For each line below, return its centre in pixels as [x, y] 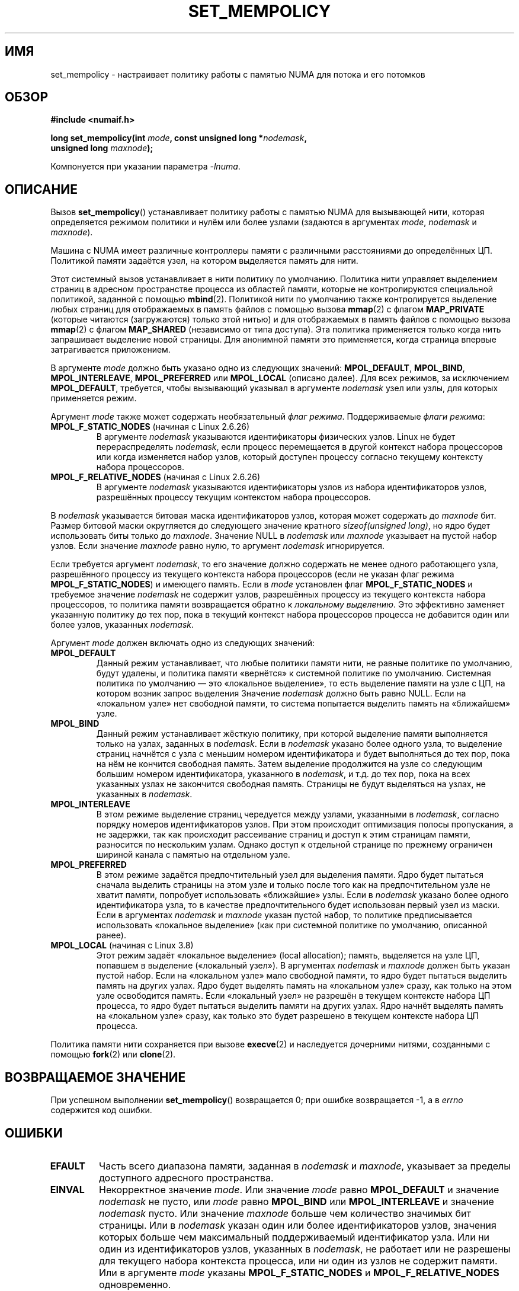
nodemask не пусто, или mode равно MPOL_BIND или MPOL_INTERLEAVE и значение [297, 1201]
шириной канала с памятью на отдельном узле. [193, 855]
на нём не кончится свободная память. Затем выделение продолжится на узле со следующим [289, 764]
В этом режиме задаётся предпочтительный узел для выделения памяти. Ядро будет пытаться [290, 875]
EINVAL [67, 1189]
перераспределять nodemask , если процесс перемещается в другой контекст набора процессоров [299, 447]
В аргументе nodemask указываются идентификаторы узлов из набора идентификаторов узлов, [291, 487]
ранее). [111, 935]
